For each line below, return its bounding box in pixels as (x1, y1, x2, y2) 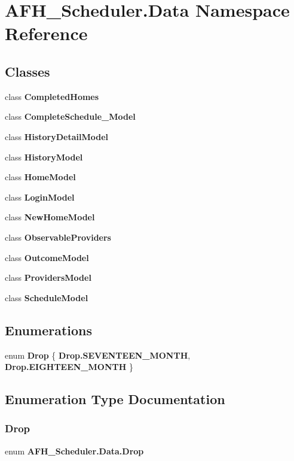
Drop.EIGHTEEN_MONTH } (5, 360, 133, 373)
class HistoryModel (5, 150, 83, 163)
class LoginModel (5, 190, 75, 203)
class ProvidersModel (5, 271, 91, 284)
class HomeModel (5, 171, 76, 183)
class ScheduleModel (5, 291, 88, 304)
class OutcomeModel (5, 251, 89, 263)
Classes (5, 62, 50, 80)
